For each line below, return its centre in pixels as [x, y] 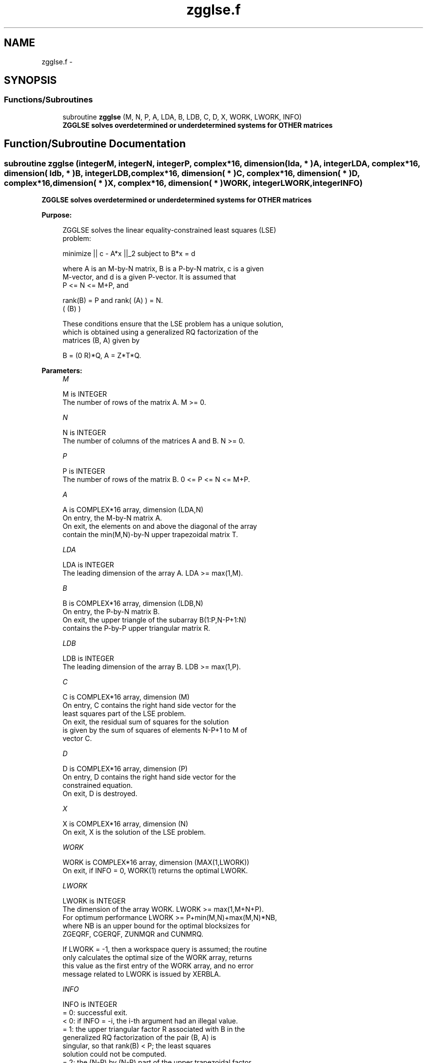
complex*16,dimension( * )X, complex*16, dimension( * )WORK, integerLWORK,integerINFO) [183, 183]
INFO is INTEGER [90, 1004]
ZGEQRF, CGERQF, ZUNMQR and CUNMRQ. [133, 934]
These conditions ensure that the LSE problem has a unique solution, [173, 324]
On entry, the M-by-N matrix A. [112, 518]
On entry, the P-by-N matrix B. [111, 612]
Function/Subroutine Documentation [95, 144]
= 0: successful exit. [95, 1013]
